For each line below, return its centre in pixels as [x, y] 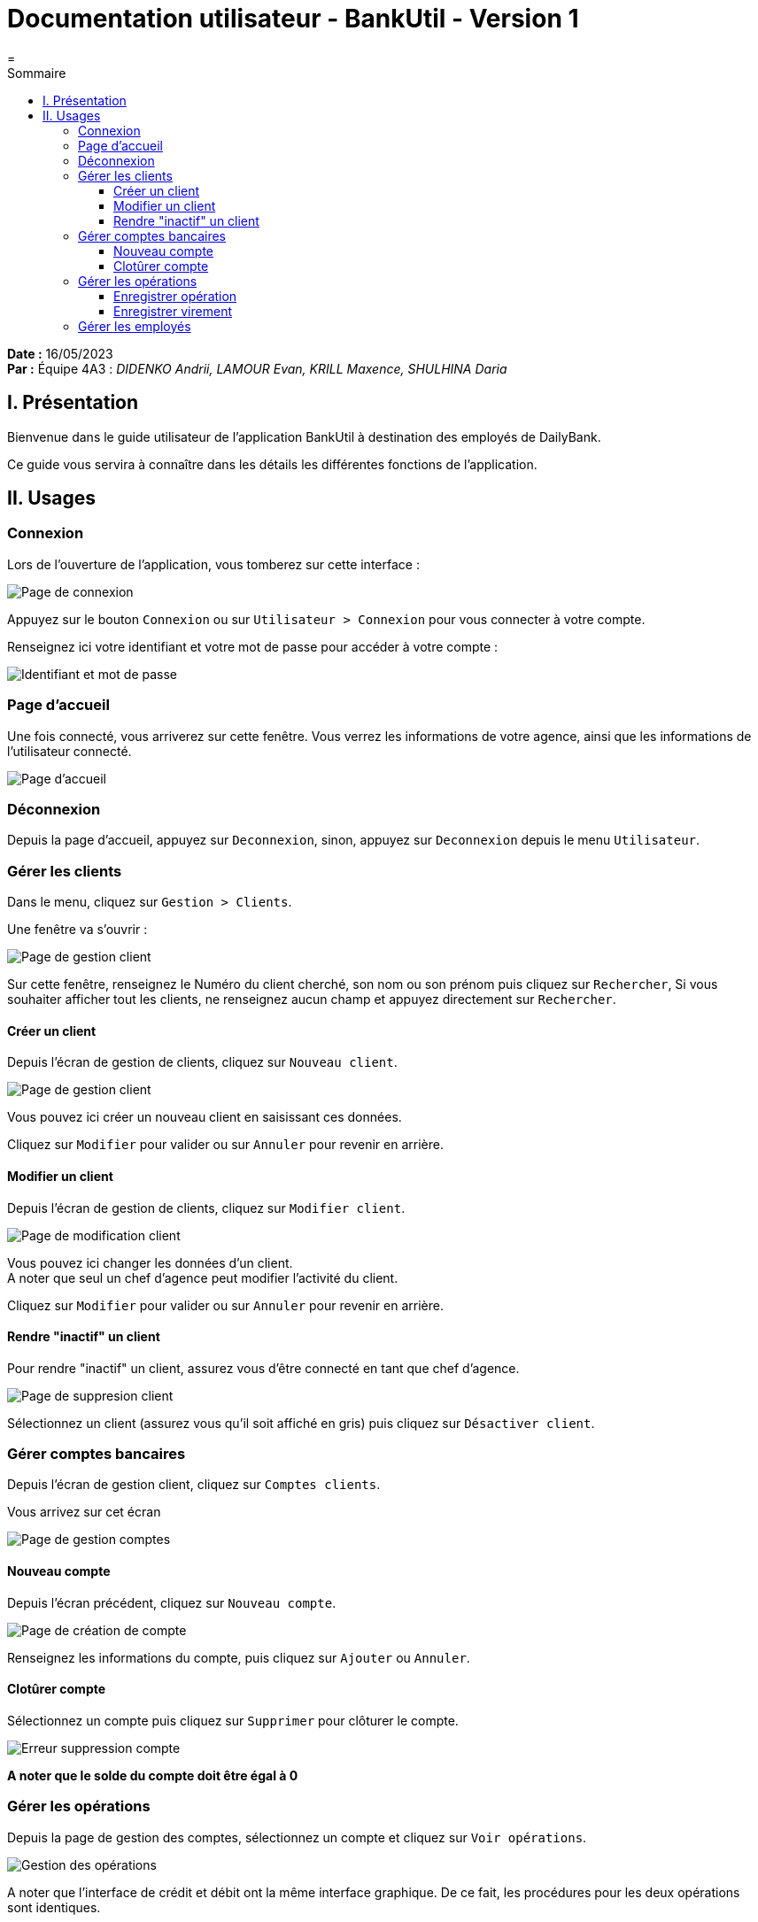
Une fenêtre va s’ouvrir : [77, 930]
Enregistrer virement [173, 311]
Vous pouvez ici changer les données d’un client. [150, 1262]
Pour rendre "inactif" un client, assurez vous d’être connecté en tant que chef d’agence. [263, 1368]
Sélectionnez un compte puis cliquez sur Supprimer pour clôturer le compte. [233, 1720]
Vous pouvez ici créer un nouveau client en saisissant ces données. [205, 1117]
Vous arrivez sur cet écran [84, 1512]
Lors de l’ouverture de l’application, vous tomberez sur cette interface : [213, 564]
